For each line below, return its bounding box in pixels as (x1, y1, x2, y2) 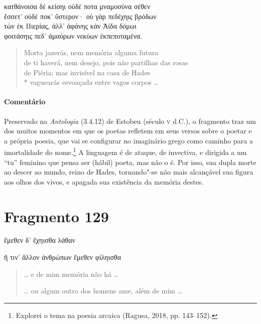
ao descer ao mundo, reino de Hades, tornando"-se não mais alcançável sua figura (4, 167, 253, 177)
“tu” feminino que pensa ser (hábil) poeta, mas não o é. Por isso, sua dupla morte (4, 156, 256, 167)
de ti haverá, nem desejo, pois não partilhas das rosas (24, 57, 188, 67)
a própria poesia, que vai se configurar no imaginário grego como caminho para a (4, 135, 253, 145)
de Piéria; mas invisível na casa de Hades (24, 67, 151, 77)
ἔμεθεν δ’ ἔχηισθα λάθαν (4, 235, 75, 245)
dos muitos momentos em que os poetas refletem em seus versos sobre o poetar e (4, 125, 252, 136)
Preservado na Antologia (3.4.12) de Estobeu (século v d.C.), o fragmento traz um (4, 115, 256, 126)
